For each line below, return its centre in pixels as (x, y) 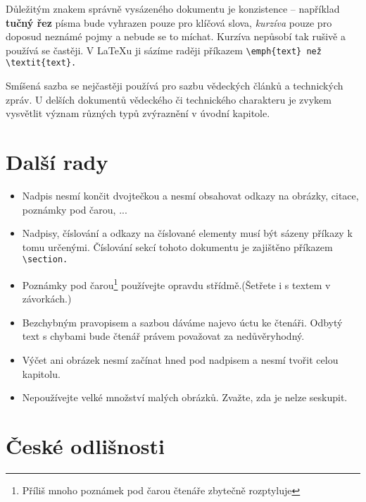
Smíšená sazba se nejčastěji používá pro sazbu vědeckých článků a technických (175, 86)
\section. (45, 260)
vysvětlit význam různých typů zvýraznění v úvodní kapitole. (138, 113)
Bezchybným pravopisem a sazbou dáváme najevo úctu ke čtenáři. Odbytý (182, 322)
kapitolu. (41, 373)
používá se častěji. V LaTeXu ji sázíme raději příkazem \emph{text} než (164, 50)
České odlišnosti (85, 446)
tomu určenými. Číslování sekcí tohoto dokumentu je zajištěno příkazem (177, 246)
